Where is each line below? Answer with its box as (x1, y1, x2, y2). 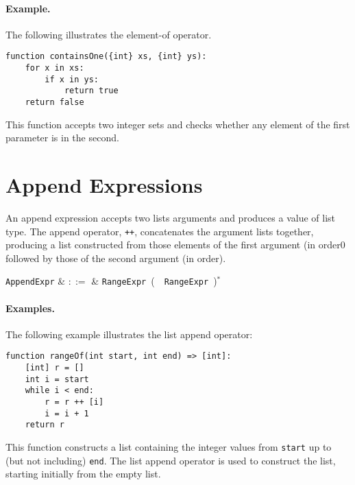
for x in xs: (25, 63, 84, 73)
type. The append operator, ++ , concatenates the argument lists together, (5, 224, 314, 238)
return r (25, 420, 64, 430)
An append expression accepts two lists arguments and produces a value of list (5, 210, 335, 224)
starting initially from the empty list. (5, 466, 161, 481)
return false (25, 97, 84, 108)
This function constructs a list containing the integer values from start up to (5, 440, 332, 454)
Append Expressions (5, 171, 203, 199)
